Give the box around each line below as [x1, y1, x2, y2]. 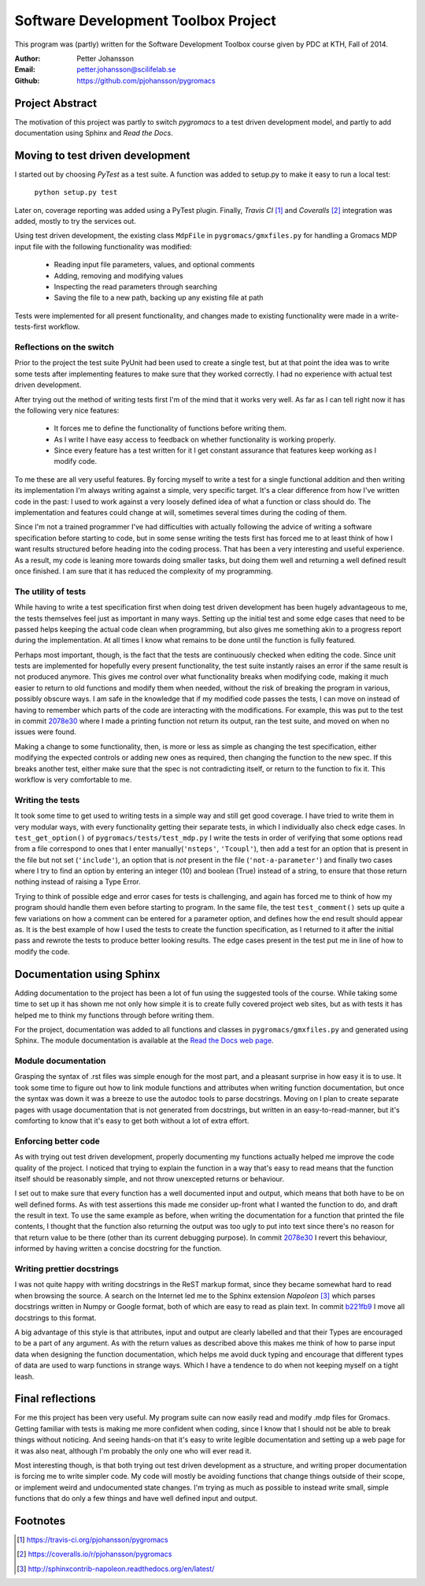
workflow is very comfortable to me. [14, 775, 132, 784]
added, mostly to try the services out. [14, 217, 137, 226]
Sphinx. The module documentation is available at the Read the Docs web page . [14, 1036, 275, 1045]
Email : [14, 65, 35, 74]
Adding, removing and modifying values [54, 271, 184, 280]
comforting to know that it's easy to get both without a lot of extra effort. [14, 1116, 249, 1125]
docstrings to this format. [14, 1313, 97, 1323]
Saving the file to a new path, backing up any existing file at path [54, 293, 264, 303]
